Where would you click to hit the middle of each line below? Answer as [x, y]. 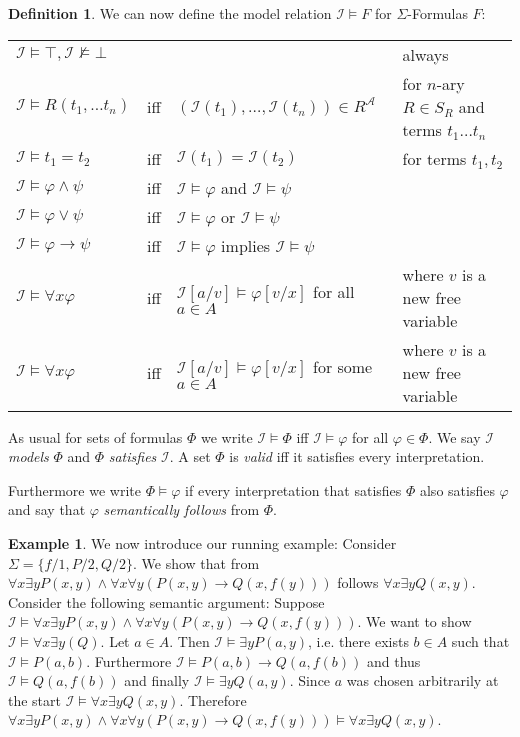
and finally [157, 680]
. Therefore [213, 699]
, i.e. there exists [358, 640]
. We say [454, 436]
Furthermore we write [74, 489]
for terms [434, 158]
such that [480, 640]
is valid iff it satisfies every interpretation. [357, 456]
